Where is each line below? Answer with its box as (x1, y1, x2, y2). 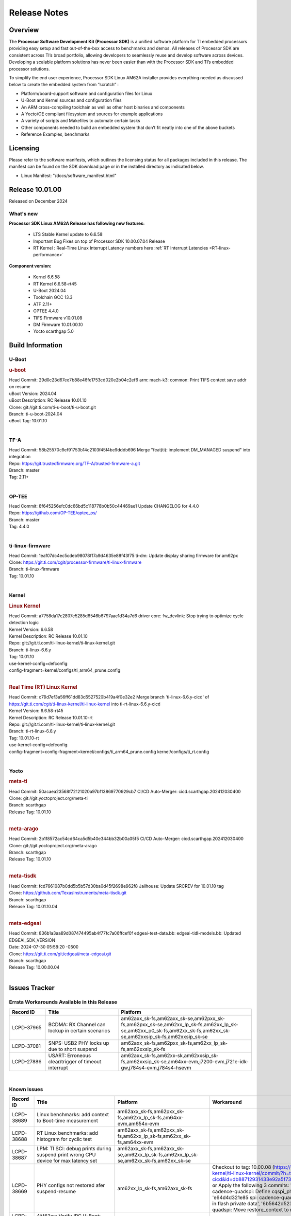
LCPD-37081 (12, 1042, 41, 1049)
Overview (9, 26, 39, 34)
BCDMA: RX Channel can (48, 1021, 106, 1028)
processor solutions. (9, 66, 50, 72)
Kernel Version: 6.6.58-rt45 (9, 708, 64, 714)
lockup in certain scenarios (48, 1027, 110, 1034)
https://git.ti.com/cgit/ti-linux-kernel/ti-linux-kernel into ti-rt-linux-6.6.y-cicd (9, 701, 161, 707)
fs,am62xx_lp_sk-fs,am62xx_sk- (117, 1132, 191, 1139)
